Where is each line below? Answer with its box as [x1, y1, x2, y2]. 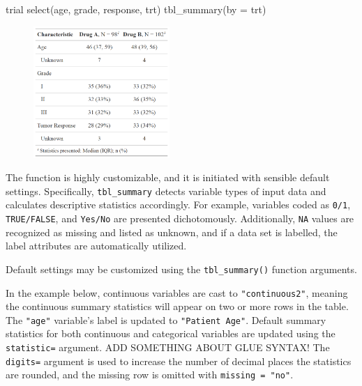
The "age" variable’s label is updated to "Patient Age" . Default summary [6, 312, 326, 327]
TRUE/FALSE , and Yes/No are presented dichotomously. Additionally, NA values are [6, 211, 354, 226]
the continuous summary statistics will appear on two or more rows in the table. [6, 299, 349, 314]
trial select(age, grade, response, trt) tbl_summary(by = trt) [6, 2, 266, 16]
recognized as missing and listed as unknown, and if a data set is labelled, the [6, 224, 338, 239]
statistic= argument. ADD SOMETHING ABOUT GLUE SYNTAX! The [6, 340, 330, 355]
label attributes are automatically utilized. [6, 238, 187, 253]
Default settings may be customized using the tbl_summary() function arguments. [6, 261, 357, 276]
